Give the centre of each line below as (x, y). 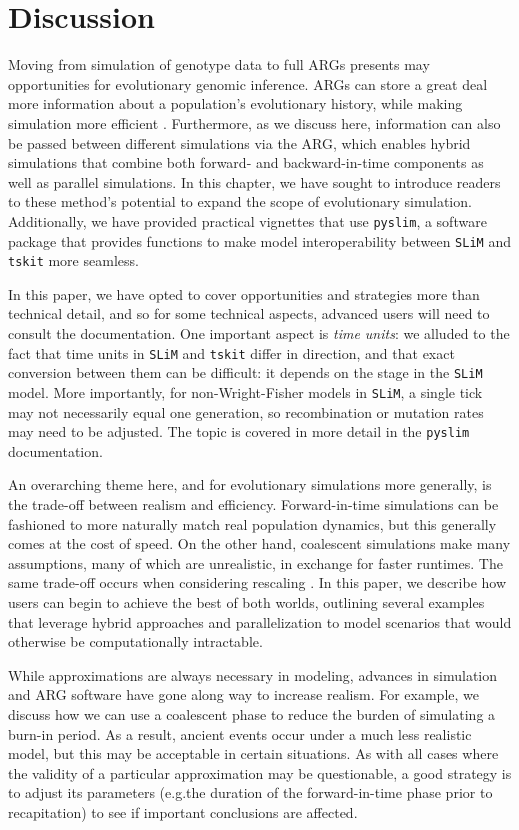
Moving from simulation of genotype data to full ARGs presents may (219, 64)
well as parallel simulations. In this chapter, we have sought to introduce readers (254, 181)
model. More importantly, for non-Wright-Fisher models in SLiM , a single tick (245, 391)
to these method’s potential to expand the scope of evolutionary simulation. (240, 201)
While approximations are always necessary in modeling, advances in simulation (253, 674)
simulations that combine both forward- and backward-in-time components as (246, 162)
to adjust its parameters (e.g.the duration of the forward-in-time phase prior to (250, 792)
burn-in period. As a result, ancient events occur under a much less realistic (240, 733)
